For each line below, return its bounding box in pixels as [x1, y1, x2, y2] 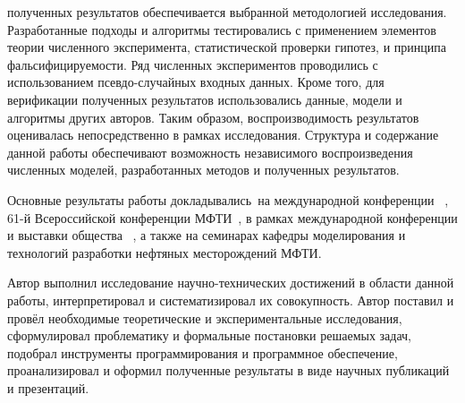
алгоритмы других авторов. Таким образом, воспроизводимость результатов [7, 107, 419, 126]
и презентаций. [7, 378, 89, 397]
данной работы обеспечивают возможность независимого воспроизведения [7, 142, 413, 161]
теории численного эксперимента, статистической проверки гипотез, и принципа [7, 38, 446, 56]
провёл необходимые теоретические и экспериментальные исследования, [7, 308, 402, 327]
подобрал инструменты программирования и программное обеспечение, [7, 343, 398, 362]
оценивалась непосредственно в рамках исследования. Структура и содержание [7, 125, 439, 144]
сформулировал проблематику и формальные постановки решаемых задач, [7, 326, 412, 345]
